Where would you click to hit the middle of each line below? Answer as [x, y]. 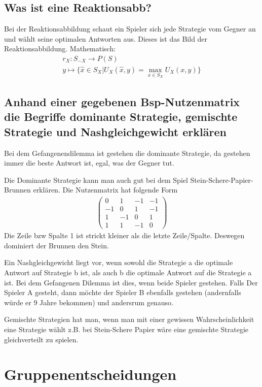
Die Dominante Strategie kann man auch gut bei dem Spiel [96, 180]
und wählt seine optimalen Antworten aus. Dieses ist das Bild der [106, 38]
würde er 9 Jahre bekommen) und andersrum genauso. [89, 302]
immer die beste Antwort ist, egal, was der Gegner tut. [89, 163]
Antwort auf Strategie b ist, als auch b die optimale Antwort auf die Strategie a [128, 272]
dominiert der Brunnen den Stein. [57, 245]
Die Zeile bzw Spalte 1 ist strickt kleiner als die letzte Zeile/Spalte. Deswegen [124, 235]
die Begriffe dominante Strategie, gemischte [121, 117]
